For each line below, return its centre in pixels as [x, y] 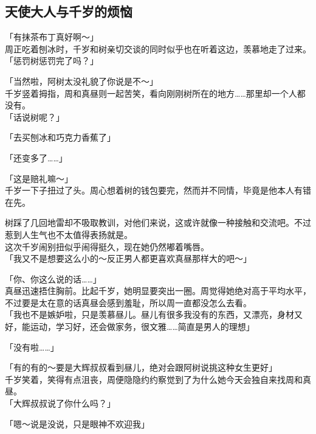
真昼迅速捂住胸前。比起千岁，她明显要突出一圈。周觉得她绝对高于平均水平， [158, 291]
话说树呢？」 [39, 117]
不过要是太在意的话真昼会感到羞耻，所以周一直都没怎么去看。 [128, 302]
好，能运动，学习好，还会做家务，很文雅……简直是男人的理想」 [130, 327]
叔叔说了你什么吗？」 [73, 403]
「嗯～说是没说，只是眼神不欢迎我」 [77, 423]
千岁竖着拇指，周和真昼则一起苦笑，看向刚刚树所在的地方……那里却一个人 [151, 93]
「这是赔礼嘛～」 [39, 178]
